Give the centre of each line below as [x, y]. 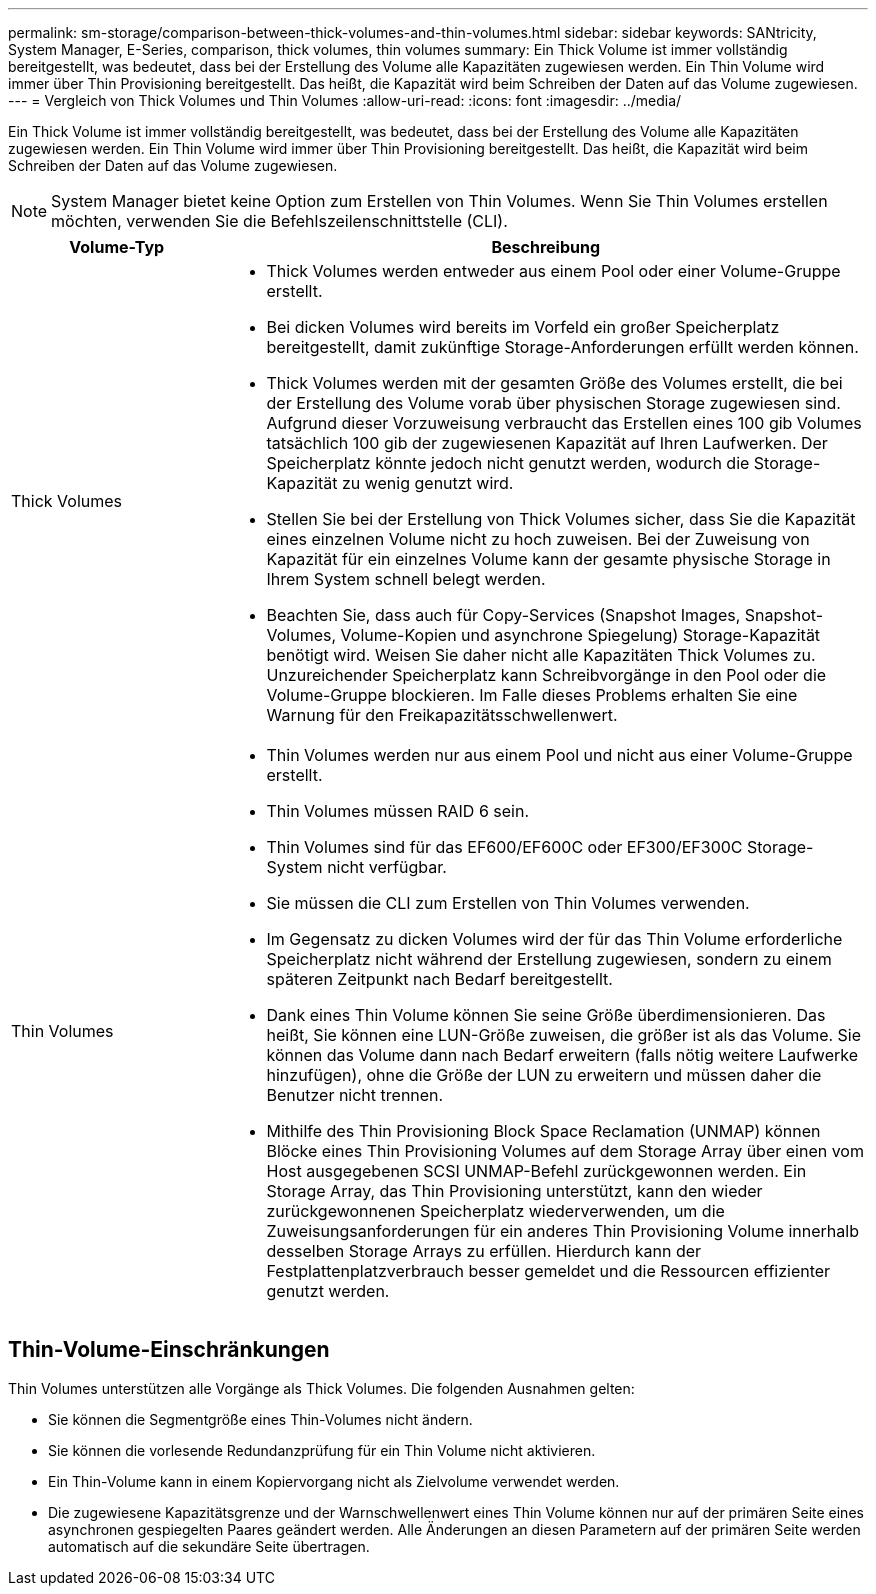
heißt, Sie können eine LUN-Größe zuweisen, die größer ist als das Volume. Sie [564, 1035]
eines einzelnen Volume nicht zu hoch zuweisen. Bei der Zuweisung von [538, 539]
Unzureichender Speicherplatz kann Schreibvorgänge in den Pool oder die [546, 675]
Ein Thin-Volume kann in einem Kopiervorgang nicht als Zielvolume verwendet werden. [334, 1481]
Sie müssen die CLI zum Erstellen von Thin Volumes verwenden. [508, 903]
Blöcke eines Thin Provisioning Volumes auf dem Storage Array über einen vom [565, 1151]
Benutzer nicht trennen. [355, 1095]
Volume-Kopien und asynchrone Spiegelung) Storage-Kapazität [580, 635]
